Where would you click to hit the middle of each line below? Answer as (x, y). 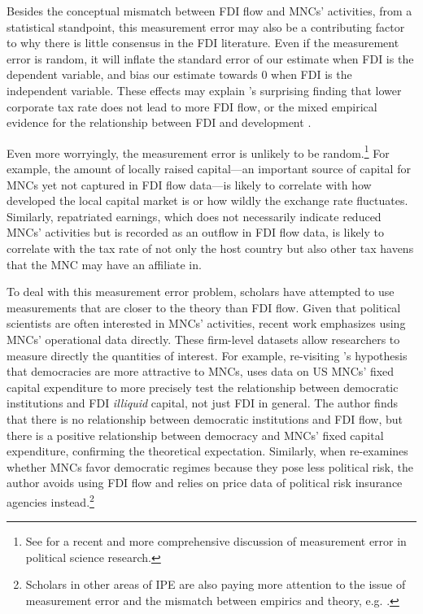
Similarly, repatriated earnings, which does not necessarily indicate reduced (194, 216)
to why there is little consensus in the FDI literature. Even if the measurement (203, 43)
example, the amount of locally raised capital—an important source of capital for (209, 168)
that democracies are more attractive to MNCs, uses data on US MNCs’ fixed (201, 371)
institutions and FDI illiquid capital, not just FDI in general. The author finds (202, 403)
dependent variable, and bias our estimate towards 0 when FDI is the (179, 74)
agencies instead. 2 (50, 500)
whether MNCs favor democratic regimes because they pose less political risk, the (210, 466)
